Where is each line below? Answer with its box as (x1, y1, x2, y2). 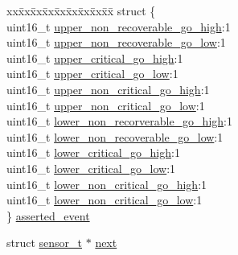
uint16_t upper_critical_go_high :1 (6, 49, 183, 66)
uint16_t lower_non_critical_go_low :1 (6, 191, 203, 208)
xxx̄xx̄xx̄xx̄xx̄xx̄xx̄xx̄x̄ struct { (6, 2, 156, 19)
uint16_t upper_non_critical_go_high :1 (6, 80, 210, 97)
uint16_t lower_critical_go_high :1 (6, 144, 180, 161)
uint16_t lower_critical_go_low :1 (6, 159, 176, 176)
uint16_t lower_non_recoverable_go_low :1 (6, 128, 224, 145)
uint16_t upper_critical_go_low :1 (6, 65, 178, 82)
